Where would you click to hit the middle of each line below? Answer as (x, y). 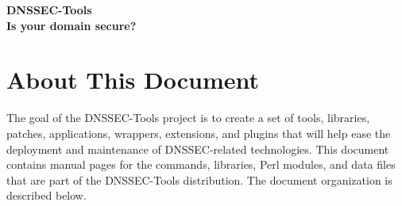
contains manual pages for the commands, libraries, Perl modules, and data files (201, 164)
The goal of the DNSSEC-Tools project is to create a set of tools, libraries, (188, 118)
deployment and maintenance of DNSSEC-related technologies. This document (198, 149)
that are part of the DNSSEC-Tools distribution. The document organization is (199, 179)
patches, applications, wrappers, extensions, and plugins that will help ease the (199, 133)
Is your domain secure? (72, 25)
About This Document (133, 80)
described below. (46, 195)
